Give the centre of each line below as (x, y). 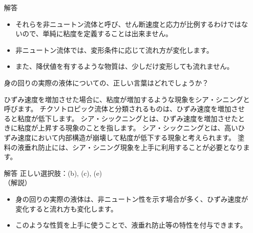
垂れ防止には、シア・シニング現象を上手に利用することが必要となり (134, 147)
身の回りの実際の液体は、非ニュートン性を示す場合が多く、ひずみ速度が (132, 199)
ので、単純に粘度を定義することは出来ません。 (97, 33)
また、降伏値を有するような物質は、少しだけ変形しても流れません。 (125, 66)
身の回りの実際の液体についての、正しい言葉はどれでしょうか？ (106, 82)
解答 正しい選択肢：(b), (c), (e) (53, 173)
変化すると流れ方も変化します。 (66, 208)
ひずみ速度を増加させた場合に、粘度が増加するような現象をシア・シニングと (127, 99)
